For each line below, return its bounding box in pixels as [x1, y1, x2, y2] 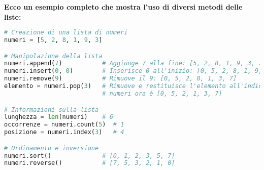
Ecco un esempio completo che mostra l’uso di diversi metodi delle [4, 2, 243, 12]
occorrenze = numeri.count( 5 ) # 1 [4, 121, 124, 129]
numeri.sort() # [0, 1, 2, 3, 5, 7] [4, 152, 175, 159]
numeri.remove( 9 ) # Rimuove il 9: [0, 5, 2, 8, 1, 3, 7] [4, 75, 237, 82]
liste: [4, 11, 21, 22]
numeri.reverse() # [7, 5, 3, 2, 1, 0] [4, 159, 175, 167]
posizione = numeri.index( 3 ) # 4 [4, 129, 124, 136]
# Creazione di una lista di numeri [4, 29, 128, 36]
